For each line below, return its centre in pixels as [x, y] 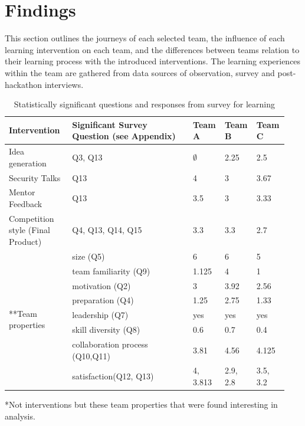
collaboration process [110, 344]
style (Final [29, 230]
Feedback [26, 204]
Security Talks [35, 177]
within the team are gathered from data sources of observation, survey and [140, 72]
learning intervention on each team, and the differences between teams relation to [152, 49]
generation [28, 163]
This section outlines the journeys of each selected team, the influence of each [145, 38]
